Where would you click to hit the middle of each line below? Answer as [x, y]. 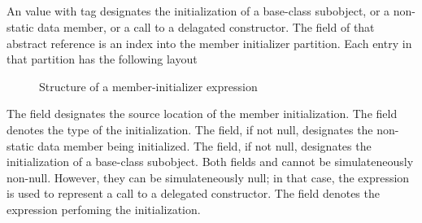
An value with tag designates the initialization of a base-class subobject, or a [198, 11]
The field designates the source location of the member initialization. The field [202, 114]
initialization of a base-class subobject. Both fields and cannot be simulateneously [210, 162]
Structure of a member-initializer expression [148, 86]
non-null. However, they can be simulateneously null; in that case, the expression [208, 177]
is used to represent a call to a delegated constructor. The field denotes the [193, 193]
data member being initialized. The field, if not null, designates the [204, 145]
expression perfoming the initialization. [104, 209]
